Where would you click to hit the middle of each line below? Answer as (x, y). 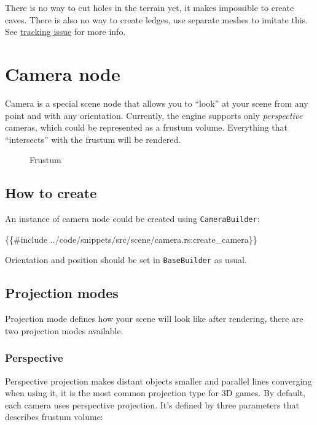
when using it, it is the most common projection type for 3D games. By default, (155, 393)
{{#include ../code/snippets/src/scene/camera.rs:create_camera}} (131, 239)
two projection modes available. (64, 330)
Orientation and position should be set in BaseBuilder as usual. (126, 260)
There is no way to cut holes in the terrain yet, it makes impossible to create (150, 7)
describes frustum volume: (54, 417)
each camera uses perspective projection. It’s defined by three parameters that (152, 404)
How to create (51, 193)
